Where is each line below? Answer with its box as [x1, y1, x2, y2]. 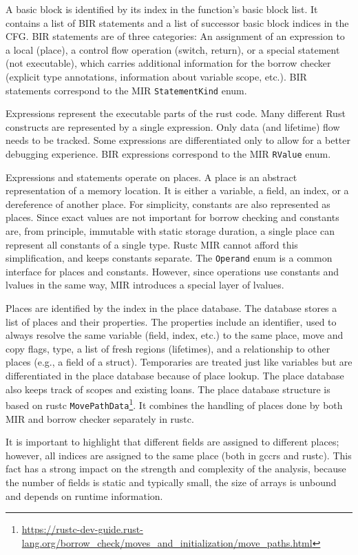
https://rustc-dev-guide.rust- [21, 522, 143, 536]
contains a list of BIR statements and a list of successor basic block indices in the [6, 15, 349, 30]
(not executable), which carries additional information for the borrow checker [6, 56, 331, 70]
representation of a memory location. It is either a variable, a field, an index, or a [6, 183, 349, 198]
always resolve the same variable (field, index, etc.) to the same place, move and [6, 328, 344, 342]
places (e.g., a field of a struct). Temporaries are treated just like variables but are [6, 355, 352, 369]
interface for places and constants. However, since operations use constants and [6, 264, 339, 278]
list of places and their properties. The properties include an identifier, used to [6, 314, 337, 328]
